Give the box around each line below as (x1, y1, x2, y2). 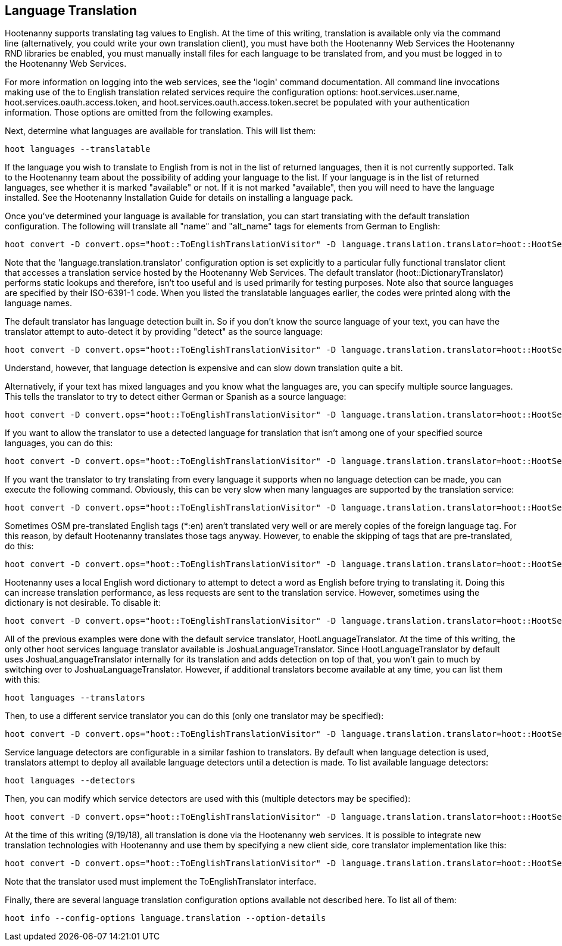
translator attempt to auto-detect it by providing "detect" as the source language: (5, 326, 323, 337)
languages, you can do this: (5, 438, 113, 449)
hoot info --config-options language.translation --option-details (5, 913, 326, 923)
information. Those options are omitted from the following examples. (5, 107, 273, 118)
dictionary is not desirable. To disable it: (5, 598, 161, 608)
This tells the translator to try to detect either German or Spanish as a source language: (5, 391, 346, 402)
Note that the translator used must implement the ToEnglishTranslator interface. (5, 876, 317, 887)
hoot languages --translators (5, 693, 146, 703)
